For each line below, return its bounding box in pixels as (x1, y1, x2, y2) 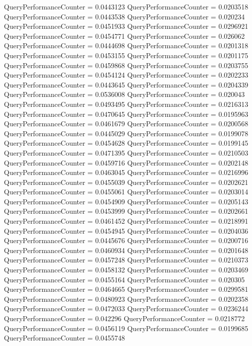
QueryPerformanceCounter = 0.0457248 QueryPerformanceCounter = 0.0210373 (4, 255, 249, 265)
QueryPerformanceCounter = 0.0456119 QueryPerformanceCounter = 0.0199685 (4, 323, 249, 333)
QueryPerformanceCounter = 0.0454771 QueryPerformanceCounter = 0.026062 (4, 30, 245, 41)
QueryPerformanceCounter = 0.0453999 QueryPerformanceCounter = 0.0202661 (4, 206, 249, 216)
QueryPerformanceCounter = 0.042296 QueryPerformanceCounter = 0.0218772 (4, 313, 245, 323)
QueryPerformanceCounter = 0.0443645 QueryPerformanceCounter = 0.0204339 (4, 79, 249, 89)
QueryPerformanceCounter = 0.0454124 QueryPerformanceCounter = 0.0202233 (4, 70, 249, 80)
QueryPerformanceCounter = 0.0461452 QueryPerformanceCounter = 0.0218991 (4, 216, 249, 226)
